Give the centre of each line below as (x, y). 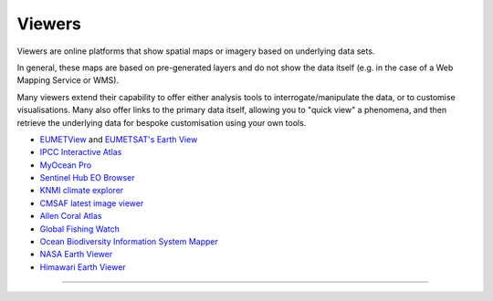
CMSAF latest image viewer (92, 203)
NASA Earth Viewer (76, 254)
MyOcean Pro (66, 165)
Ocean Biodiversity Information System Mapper (129, 242)
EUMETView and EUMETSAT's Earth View (119, 139)
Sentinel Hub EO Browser (88, 178)
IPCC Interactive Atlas (81, 152)
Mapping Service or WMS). (68, 80)
